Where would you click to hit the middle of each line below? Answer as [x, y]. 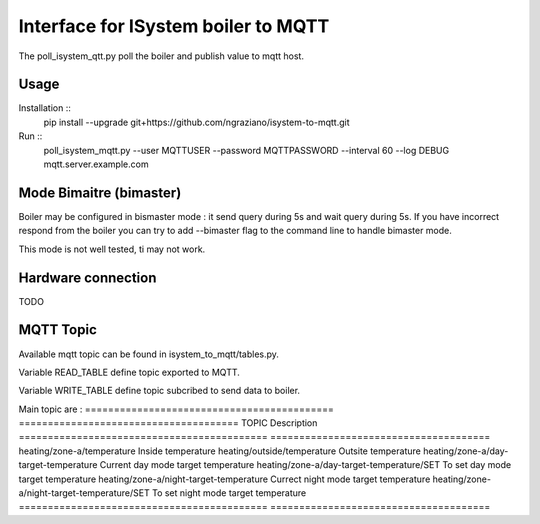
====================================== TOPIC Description [168, 423]
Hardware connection [87, 277]
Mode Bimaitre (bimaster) [100, 192]
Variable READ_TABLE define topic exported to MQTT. [129, 372]
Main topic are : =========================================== [176, 409]
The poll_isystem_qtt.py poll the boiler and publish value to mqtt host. [161, 56]
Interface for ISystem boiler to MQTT [174, 26]
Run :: [30, 136]
